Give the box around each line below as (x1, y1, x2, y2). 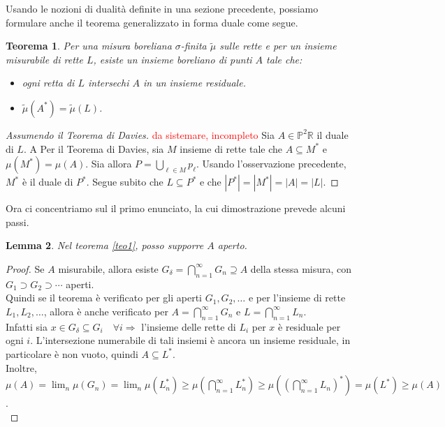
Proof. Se (6, 261, 45, 276)
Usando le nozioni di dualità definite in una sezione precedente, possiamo (6, 1, 319, 15)
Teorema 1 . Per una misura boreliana (6, 38, 172, 53)
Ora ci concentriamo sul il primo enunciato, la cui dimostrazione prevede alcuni (6, 201, 346, 216)
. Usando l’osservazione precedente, (196, 156, 346, 171)
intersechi (87, 75, 129, 90)
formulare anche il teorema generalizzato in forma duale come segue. (6, 15, 298, 29)
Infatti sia (6, 319, 48, 334)
